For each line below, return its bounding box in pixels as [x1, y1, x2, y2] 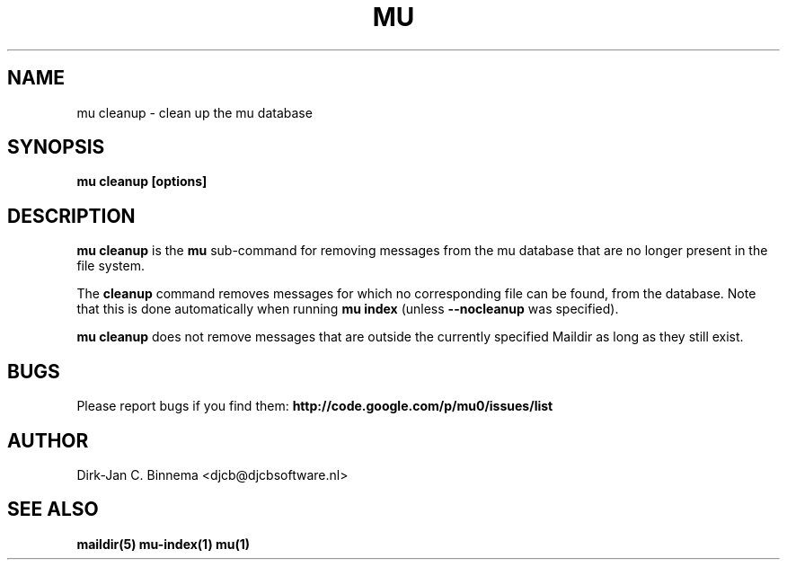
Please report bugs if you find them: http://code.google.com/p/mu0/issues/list [76, 398, 553, 414]
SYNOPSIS [7, 136, 105, 159]
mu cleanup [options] [76, 173, 208, 190]
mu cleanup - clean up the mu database [76, 104, 313, 120]
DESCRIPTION [7, 204, 136, 227]
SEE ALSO [7, 498, 99, 521]
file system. [76, 258, 146, 274]
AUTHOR [7, 429, 89, 452]
